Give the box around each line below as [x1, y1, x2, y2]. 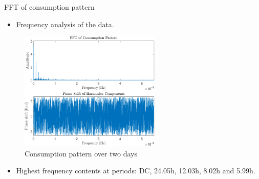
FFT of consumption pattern [4, 2, 95, 12]
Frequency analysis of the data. [16, 18, 114, 29]
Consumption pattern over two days [25, 148, 137, 158]
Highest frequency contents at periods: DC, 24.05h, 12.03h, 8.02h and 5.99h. [16, 165, 255, 176]
